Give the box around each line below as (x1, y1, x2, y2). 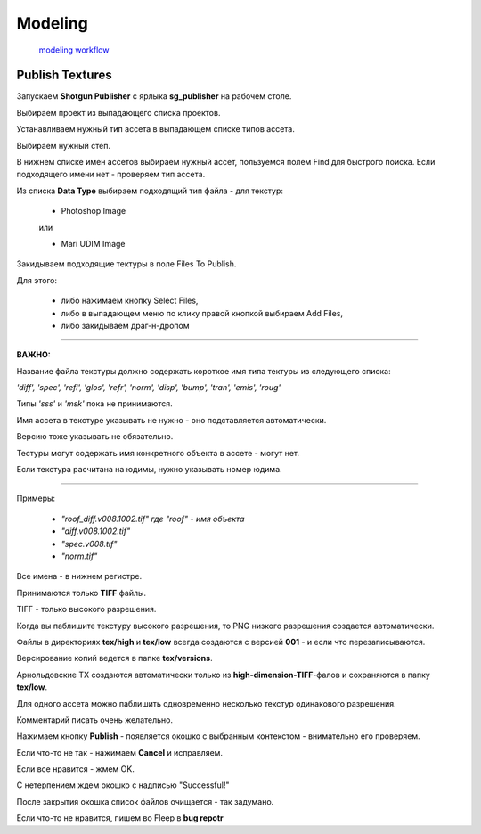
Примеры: (16, 493, 56, 503)
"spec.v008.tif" (61, 538, 118, 549)
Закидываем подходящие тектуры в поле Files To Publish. (16, 258, 237, 269)
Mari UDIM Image (61, 238, 126, 249)
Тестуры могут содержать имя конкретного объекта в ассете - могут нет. (16, 447, 300, 458)
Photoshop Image (61, 206, 126, 217)
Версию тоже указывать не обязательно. (16, 431, 174, 442)
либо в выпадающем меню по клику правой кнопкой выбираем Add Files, (61, 307, 343, 318)
